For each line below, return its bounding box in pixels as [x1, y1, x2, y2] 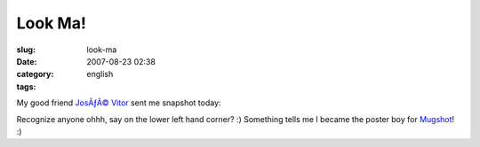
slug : [16, 44, 36, 55]
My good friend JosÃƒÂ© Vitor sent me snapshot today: [16, 97, 221, 108]
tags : [16, 81, 36, 92]
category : [16, 69, 54, 80]
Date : [16, 56, 37, 66]
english [86, 69, 114, 80]
